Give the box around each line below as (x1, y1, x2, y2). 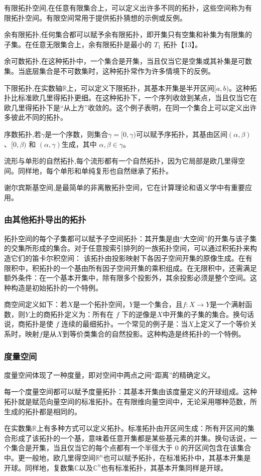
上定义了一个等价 (193, 319, 250, 329)
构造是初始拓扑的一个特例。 (11, 282, 102, 292)
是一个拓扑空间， (73, 299, 129, 309)
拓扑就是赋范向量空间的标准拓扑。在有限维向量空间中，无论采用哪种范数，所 (4, 396, 257, 407)
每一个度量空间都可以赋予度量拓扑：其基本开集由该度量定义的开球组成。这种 (4, 386, 257, 397)
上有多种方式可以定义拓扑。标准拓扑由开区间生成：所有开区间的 (36, 423, 247, 433)
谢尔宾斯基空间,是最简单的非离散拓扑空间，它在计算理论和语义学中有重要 (4, 182, 245, 193)
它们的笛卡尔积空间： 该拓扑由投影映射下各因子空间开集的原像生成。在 (11, 252, 245, 263)
